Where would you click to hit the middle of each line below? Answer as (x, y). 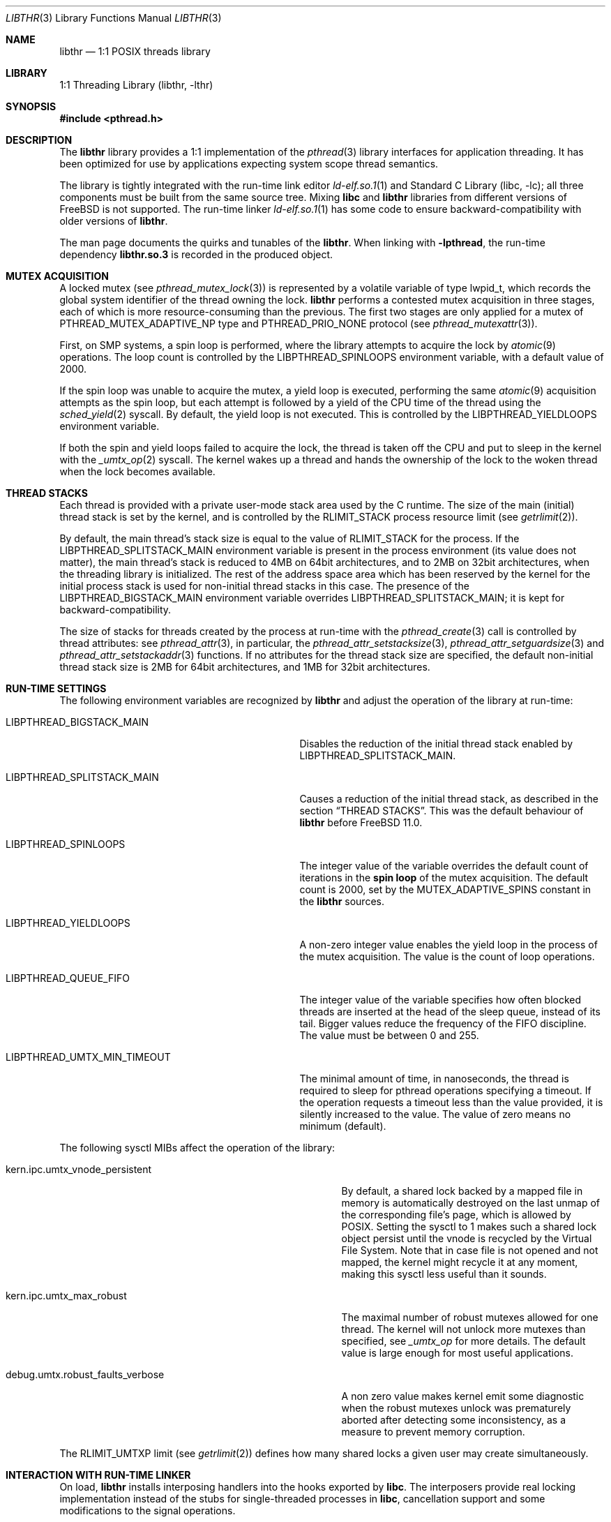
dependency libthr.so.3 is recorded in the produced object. (196, 254)
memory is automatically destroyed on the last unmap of (471, 1203)
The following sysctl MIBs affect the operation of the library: (197, 1148)
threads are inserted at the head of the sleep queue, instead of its (450, 1012)
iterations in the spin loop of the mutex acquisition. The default (444, 878)
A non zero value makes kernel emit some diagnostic (463, 1396)
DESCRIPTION (39, 140)
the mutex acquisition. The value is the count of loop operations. (447, 956)
